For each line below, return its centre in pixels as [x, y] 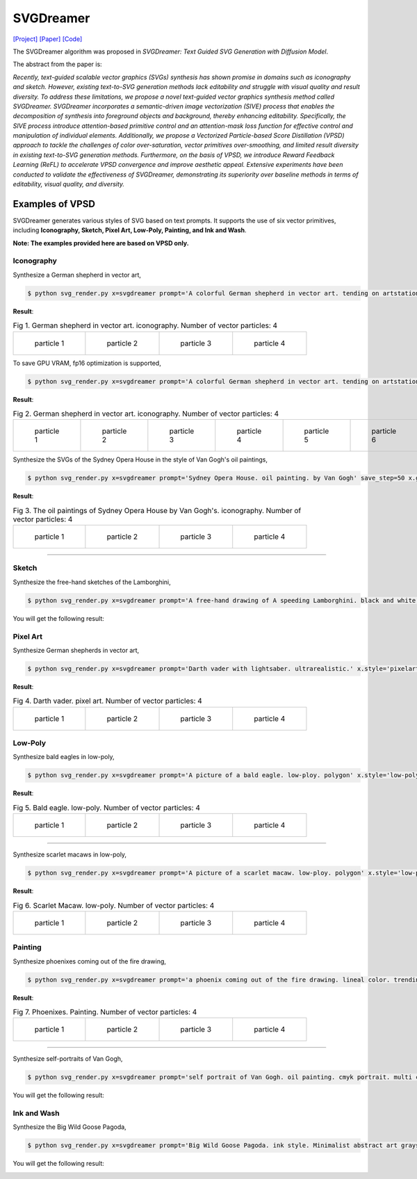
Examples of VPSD [54, 204]
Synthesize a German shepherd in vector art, [77, 275]
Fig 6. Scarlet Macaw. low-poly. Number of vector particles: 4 [114, 905]
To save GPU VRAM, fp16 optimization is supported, [87, 363]
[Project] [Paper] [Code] [48, 39]
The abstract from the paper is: [57, 64]
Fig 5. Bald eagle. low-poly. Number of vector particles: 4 [107, 808]
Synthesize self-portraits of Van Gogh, [68, 1059]
